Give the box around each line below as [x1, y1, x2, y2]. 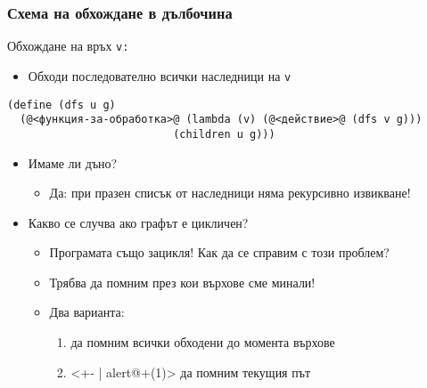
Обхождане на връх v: [7, 36, 129, 55]
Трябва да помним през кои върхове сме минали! [49, 272, 316, 291]
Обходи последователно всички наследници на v [28, 66, 292, 85]
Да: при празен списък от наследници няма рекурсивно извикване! [49, 183, 411, 202]
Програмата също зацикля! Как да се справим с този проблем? [49, 243, 390, 262]
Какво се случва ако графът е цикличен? [28, 213, 249, 231]
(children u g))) [173, 127, 275, 141]
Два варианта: [49, 303, 125, 321]
